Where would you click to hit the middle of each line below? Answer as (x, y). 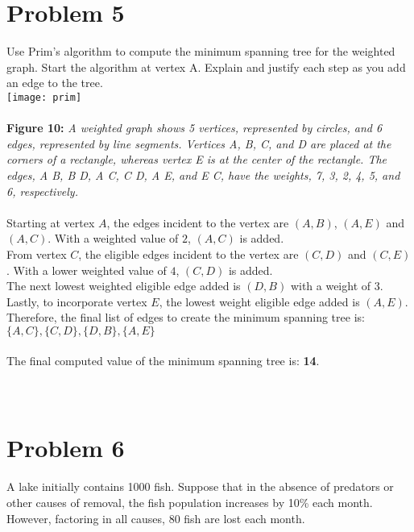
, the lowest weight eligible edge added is (259, 301)
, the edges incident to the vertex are (198, 222)
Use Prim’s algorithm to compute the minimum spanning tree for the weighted (201, 51)
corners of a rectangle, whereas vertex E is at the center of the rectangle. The (197, 159)
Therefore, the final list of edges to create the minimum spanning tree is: (186, 317)
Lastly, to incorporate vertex (77, 301)
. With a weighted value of (113, 238)
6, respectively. (42, 191)
